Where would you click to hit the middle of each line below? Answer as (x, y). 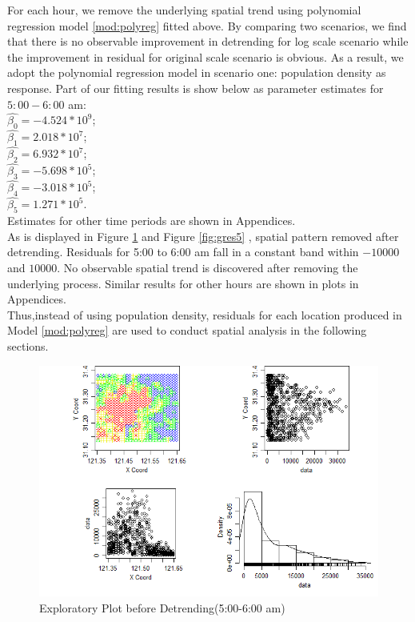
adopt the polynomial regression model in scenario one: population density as (197, 72)
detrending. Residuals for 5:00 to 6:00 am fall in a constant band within (183, 252)
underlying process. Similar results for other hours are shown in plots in (183, 283)
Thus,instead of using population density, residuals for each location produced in (205, 314)
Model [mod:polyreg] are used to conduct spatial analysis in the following (187, 330)
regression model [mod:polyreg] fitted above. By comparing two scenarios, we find (207, 25)
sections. (28, 346)
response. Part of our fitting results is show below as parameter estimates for (196, 88)
